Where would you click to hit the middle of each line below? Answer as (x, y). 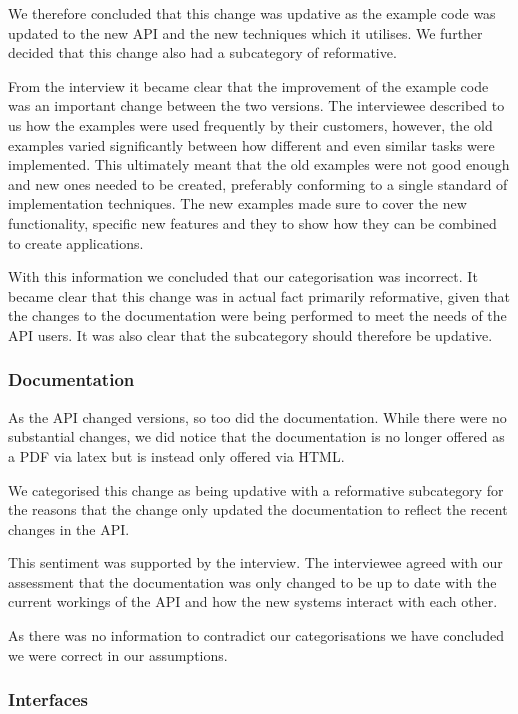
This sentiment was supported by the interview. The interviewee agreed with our (255, 562)
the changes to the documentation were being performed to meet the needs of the (257, 315)
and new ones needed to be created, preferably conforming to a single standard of (258, 183)
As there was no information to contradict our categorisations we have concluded (256, 635)
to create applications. (76, 242)
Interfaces (48, 699)
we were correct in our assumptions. (118, 654)
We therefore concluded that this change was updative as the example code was (252, 13)
